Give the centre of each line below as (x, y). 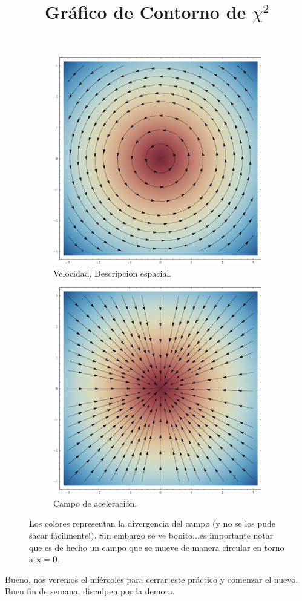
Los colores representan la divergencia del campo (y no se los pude (153, 523)
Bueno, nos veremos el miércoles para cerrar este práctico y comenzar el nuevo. (152, 579)
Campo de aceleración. (95, 503)
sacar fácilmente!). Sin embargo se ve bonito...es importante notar (151, 535)
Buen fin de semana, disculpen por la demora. (90, 591)
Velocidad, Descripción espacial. (113, 273)
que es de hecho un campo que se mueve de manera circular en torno (157, 547)
